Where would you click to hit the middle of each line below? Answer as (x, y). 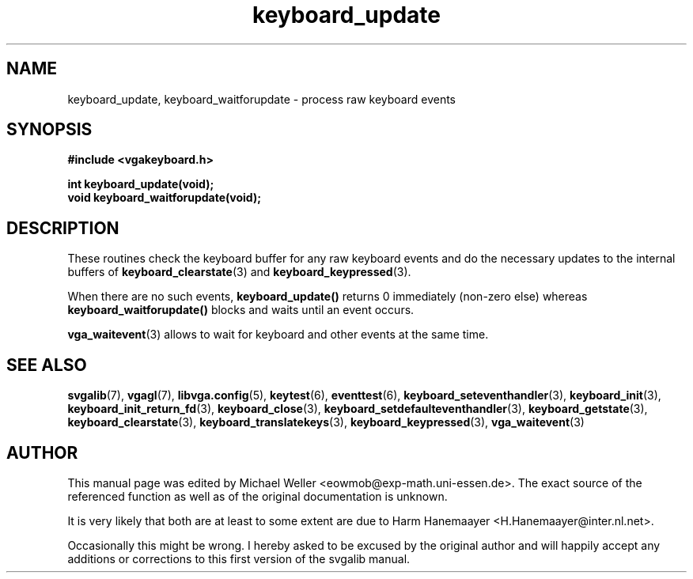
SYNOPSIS (49, 130)
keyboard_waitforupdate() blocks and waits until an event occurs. (241, 310)
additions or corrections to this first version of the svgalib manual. (239, 558)
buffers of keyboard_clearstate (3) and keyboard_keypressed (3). (239, 272)
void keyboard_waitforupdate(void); (164, 198)
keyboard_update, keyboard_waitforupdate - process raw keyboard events (262, 99)
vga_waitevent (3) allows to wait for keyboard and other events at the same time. (278, 335)
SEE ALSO (47, 365)
